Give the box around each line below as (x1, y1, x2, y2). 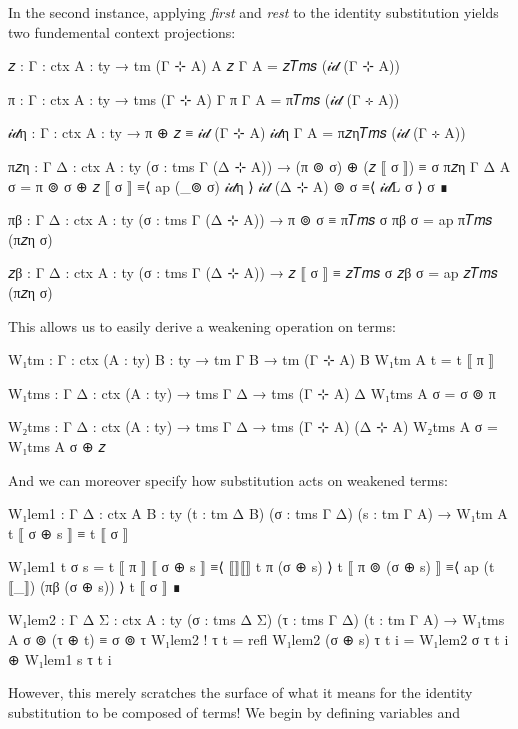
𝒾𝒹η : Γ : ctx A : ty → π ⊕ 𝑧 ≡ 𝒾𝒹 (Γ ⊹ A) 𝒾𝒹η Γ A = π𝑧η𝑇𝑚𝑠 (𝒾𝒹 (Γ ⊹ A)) (8, 122, 466, 143)
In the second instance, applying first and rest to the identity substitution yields (8, 2, 499, 22)
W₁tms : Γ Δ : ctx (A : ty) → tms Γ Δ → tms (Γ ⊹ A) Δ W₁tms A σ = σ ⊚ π (8, 382, 496, 403)
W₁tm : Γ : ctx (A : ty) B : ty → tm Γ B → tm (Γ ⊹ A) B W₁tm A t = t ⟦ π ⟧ (8, 349, 495, 370)
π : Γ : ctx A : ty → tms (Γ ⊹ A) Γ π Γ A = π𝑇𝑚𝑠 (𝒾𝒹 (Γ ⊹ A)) (8, 88, 400, 109)
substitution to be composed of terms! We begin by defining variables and (8, 701, 460, 722)
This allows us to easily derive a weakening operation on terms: (8, 315, 396, 336)
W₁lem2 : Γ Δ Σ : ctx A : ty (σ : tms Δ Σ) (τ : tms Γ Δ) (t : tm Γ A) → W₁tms (8, 609, 505, 630)
